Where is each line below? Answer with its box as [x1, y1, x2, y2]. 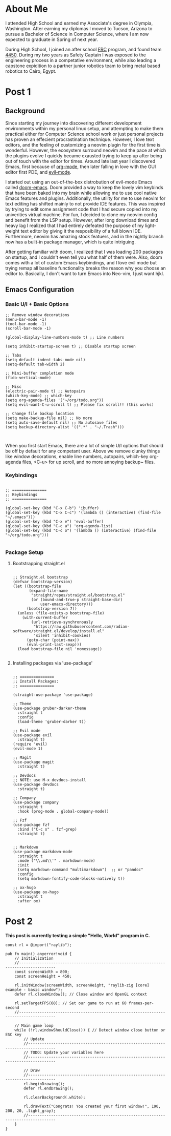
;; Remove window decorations [5, 312, 70, 318]
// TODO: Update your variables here [23, 1050, 104, 1056]
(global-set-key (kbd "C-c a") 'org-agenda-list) [5, 523, 113, 528]
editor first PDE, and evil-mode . [5, 169, 71, 175]
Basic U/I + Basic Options [5, 301, 69, 308]
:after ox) [17, 899, 41, 904]
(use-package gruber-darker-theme [12, 706, 86, 711]
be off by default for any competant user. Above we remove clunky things [5, 448, 160, 454]
